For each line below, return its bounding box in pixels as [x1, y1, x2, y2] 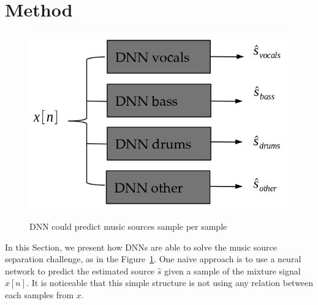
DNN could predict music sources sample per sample [29, 219, 227, 232]
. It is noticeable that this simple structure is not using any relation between [26, 276, 314, 289]
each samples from [5, 288, 74, 301]
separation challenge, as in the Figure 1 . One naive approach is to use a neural [5, 252, 301, 265]
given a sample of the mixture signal [164, 264, 301, 277]
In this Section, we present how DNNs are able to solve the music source [5, 240, 278, 253]
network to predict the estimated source [5, 264, 155, 277]
